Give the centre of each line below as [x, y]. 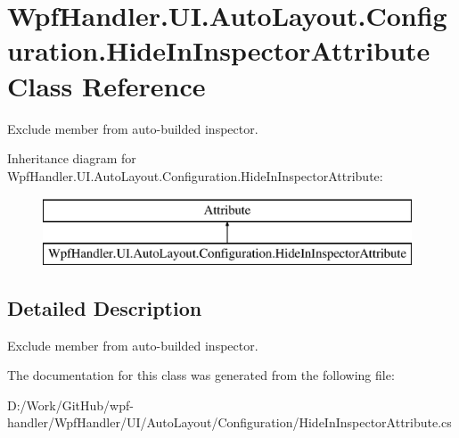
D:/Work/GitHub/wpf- [70, 405]
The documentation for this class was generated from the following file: [201, 375]
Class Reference [107, 85]
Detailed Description [105, 307]
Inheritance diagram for [72, 158]
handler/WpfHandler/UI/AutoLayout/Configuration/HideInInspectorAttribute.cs [229, 422]
